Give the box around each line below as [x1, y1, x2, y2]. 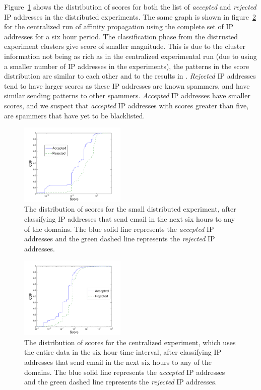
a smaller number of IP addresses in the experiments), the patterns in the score [4, 60, 249, 71]
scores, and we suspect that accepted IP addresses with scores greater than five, [4, 100, 249, 110]
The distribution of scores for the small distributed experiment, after [24, 204, 236, 214]
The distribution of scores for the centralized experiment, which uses [24, 337, 236, 347]
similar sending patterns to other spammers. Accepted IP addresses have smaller [4, 90, 250, 101]
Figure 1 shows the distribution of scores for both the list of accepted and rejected [4, 2, 256, 12]
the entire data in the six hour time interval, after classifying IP [24, 347, 222, 357]
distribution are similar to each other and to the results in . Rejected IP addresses [4, 71, 256, 81]
